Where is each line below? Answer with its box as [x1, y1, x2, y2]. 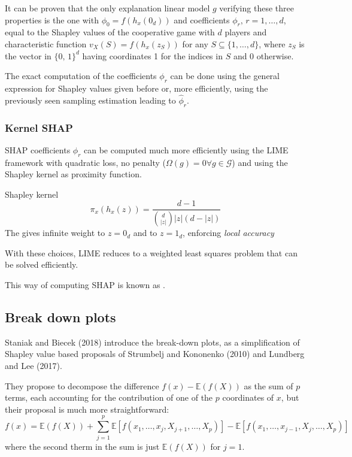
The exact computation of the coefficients [5, 69, 157, 82]
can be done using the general [170, 69, 280, 82]
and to [133, 226, 157, 239]
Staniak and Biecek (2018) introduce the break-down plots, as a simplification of [5, 335, 300, 348]
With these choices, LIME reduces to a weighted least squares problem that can [5, 246, 298, 259]
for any [182, 37, 208, 50]
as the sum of [244, 379, 293, 392]
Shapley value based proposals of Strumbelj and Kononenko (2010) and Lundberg [5, 347, 305, 360]
